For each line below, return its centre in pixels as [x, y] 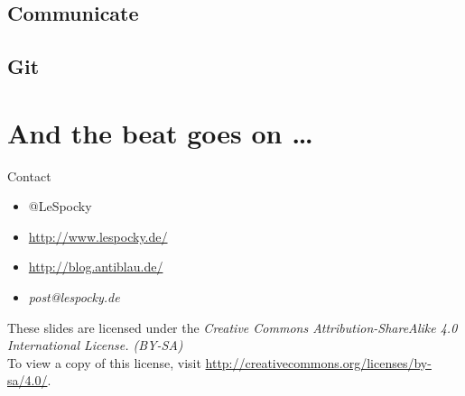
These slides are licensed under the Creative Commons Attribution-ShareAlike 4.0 [232, 327]
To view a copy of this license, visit [104, 362]
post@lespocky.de [74, 297]
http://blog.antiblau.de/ [96, 267]
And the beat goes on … [160, 132]
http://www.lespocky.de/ [98, 236]
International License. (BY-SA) [95, 345]
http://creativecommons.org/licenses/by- [318, 362]
